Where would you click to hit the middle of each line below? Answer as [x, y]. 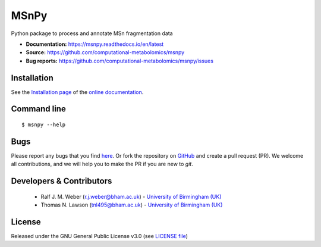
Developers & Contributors [62, 181]
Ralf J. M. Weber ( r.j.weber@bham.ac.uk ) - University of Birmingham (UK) [131, 196]
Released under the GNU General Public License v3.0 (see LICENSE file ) [100, 236]
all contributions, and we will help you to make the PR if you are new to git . [102, 164]
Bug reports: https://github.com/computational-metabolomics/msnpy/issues [120, 61]
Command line [39, 109]
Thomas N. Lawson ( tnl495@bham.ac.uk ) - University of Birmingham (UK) [132, 205]
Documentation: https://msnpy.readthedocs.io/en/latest [95, 44]
